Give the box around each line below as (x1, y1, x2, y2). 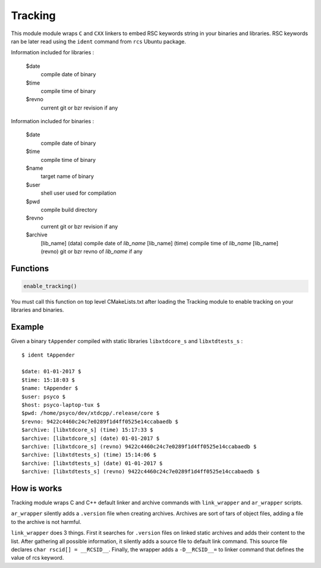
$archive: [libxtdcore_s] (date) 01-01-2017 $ (21, 435, 160, 442)
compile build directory (40, 206, 97, 213)
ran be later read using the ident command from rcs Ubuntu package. (11, 38, 187, 45)
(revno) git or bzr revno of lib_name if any (40, 248, 143, 255)
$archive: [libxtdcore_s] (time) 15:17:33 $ (21, 426, 154, 433)
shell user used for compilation (40, 189, 117, 196)
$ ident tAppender (21, 351, 75, 358)
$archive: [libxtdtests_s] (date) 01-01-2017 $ (21, 460, 163, 467)
